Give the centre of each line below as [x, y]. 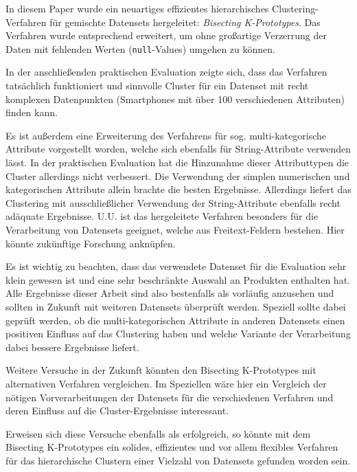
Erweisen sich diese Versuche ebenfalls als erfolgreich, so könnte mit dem [158, 433]
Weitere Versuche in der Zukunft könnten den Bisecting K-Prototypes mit [161, 370]
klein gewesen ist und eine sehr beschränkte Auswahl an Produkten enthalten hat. [178, 279]
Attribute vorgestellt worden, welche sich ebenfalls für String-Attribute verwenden [178, 149]
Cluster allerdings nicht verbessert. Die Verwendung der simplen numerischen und [178, 176]
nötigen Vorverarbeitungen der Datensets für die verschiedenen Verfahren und [170, 397]
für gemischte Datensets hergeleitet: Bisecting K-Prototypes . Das [185, 22]
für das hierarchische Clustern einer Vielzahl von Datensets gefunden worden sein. [178, 460]
